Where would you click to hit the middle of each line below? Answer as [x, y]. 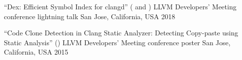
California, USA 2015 [36, 52]
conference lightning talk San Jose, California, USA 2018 [90, 16]
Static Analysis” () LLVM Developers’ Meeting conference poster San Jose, [117, 42]
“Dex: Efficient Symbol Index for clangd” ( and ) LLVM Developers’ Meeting [120, 6]
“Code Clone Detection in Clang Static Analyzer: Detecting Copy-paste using [121, 33]
